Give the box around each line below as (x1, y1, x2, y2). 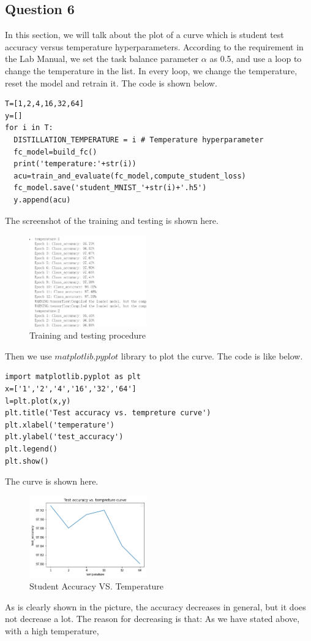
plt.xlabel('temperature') (5, 420, 114, 429)
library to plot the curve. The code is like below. (121, 349, 303, 362)
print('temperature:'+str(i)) (13, 159, 137, 169)
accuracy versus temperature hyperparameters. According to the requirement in (5, 40, 304, 53)
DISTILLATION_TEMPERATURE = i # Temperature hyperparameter (13, 135, 264, 144)
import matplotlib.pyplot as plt (5, 372, 141, 382)
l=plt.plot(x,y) (5, 396, 71, 405)
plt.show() (5, 456, 49, 466)
